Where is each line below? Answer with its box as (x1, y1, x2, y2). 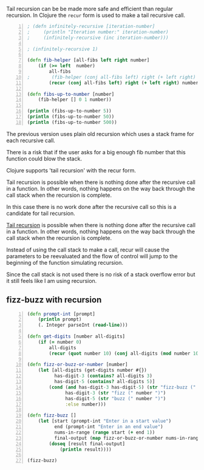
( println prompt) (38, 316, 82, 322)
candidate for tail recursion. (6, 209, 76, 217)
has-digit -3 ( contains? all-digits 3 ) (54, 373, 153, 379)
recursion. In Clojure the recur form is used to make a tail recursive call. (6, 12, 185, 19)
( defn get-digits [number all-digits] (27, 333, 126, 339)
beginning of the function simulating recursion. (6, 259, 123, 266)
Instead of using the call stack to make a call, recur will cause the (6, 246, 170, 253)
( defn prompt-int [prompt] (27, 311, 95, 317)
